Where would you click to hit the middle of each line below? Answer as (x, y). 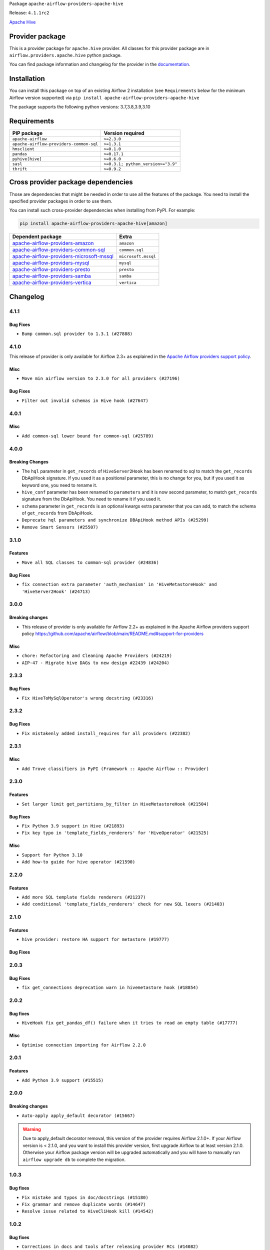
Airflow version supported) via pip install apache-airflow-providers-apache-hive (104, 97)
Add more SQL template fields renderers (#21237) (84, 897)
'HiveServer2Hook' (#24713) (56, 591)
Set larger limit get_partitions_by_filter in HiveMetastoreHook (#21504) (115, 804)
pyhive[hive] (27, 159)
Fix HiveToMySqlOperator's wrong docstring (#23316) (88, 698)
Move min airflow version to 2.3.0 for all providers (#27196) (101, 378)
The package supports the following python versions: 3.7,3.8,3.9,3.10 (80, 107)
